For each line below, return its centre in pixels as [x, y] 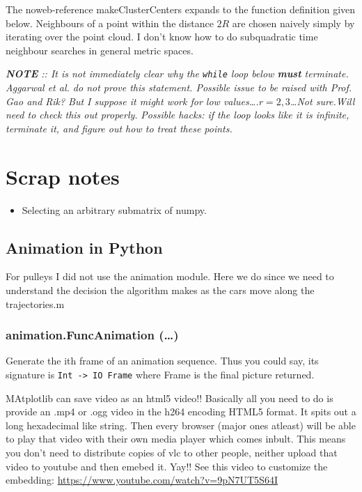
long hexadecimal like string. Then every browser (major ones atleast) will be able [181, 425]
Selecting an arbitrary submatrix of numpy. [114, 209]
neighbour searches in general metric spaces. [100, 50]
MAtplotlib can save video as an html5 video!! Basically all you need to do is [170, 398]
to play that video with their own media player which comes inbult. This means [176, 439]
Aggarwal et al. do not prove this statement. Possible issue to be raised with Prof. [179, 87]
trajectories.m [35, 303]
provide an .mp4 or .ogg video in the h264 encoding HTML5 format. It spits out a [181, 412]
